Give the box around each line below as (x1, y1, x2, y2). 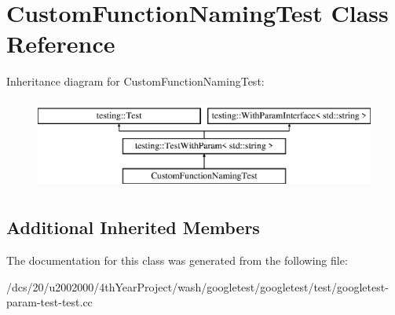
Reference (6, 27, 115, 60)
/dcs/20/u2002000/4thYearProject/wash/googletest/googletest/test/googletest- (6, 278, 389, 295)
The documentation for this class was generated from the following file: (6, 252, 348, 269)
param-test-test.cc (6, 294, 93, 310)
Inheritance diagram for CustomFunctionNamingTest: (6, 73, 265, 90)
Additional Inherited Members (6, 215, 260, 240)
